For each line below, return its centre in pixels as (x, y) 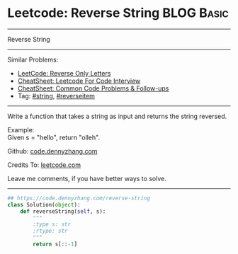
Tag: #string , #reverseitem (56, 96)
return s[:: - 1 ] (55, 244)
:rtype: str (51, 231)
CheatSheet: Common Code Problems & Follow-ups (93, 88)
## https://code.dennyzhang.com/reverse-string (79, 198)
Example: (21, 129)
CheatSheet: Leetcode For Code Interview (79, 81)
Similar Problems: (33, 59)
